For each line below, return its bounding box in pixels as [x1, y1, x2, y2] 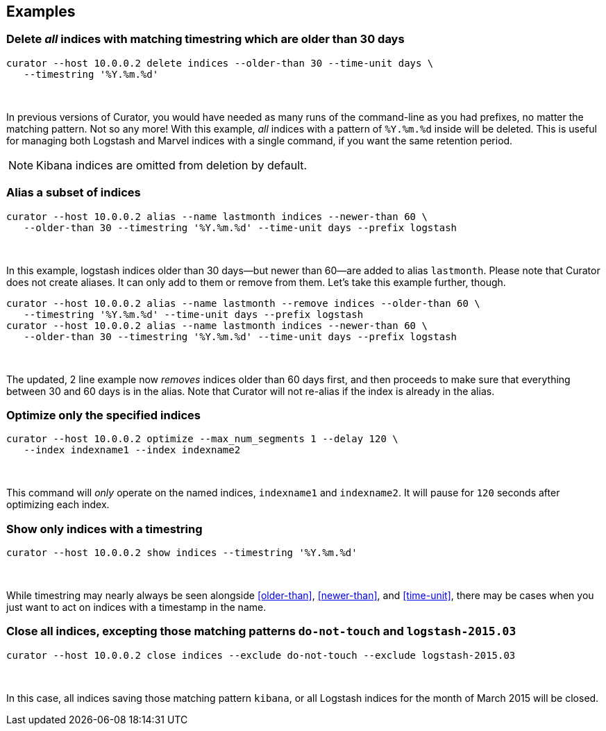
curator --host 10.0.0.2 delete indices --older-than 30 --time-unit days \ [6, 57, 434, 69]
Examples [6, 3, 76, 20]
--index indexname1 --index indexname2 [24, 444, 241, 456]
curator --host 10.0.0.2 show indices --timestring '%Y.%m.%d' [6, 547, 357, 559]
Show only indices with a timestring [6, 521, 203, 536]
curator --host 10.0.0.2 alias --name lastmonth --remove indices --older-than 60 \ [6, 297, 480, 309]
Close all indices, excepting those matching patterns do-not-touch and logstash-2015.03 [6, 624, 516, 639]
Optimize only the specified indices [6, 407, 201, 422]
